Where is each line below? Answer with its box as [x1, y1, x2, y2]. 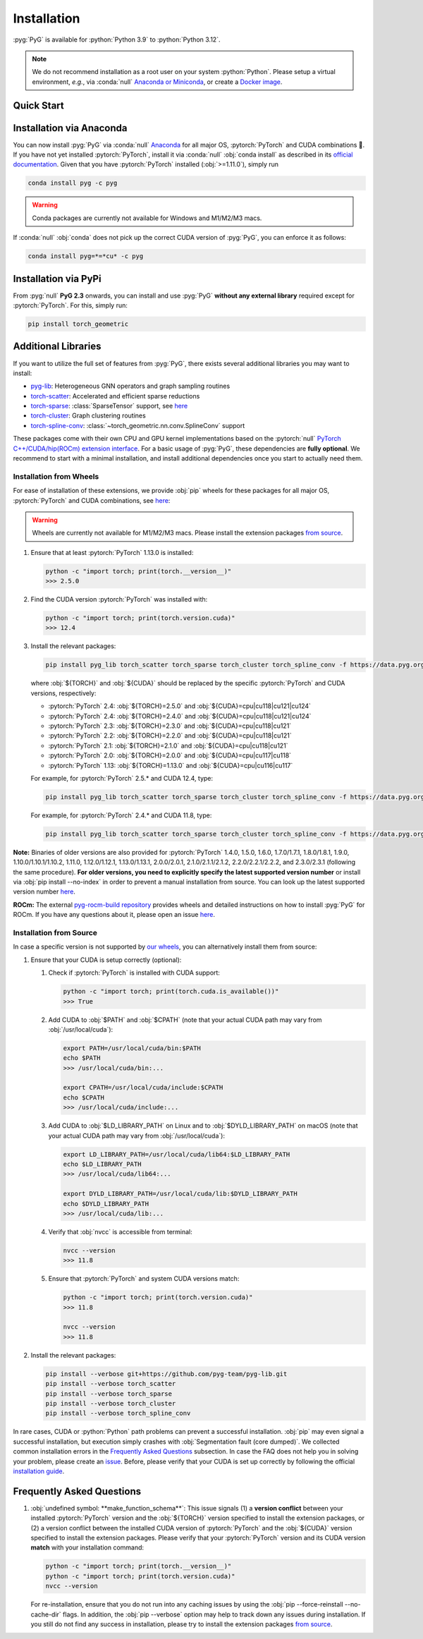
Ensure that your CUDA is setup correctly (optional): [30, 956, 182, 964]
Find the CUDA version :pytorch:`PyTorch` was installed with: [30, 595, 208, 604]
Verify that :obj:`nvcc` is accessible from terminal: [48, 1227, 193, 1236]
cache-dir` [30, 1610, 61, 1619]
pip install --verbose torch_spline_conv [45, 1409, 191, 1418]
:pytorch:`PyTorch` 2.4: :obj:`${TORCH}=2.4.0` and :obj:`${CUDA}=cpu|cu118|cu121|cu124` [48, 712, 312, 720]
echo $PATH [63, 1054, 101, 1062]
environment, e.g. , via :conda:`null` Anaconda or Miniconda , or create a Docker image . [32, 78, 283, 86]
